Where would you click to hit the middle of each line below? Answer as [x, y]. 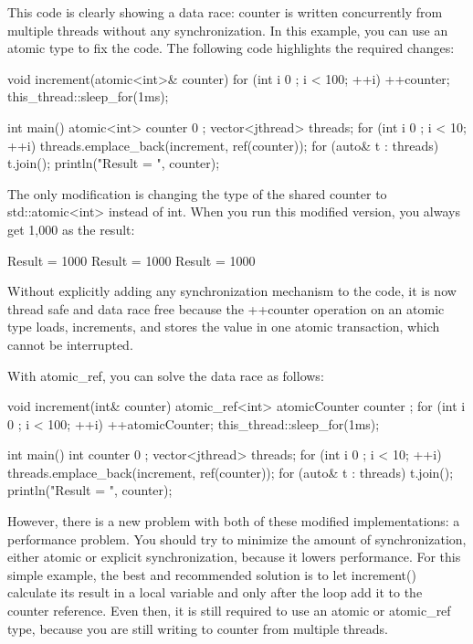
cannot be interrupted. [70, 344]
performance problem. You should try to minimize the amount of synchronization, [237, 538]
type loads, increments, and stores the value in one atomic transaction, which [224, 327]
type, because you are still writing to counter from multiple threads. [198, 628]
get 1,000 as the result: [71, 229]
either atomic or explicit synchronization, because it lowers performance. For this [234, 557]
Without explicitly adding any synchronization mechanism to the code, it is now [232, 291]
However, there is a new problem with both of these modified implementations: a [234, 521]
